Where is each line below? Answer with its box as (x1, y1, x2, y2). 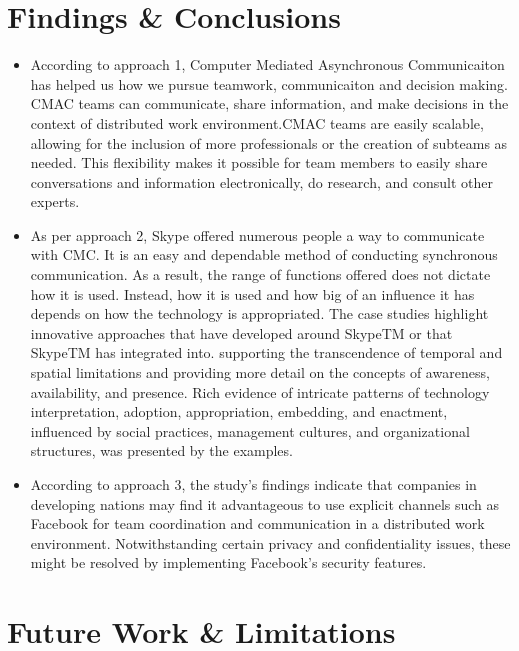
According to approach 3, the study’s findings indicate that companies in (30, 474, 477, 494)
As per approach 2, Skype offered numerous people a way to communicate (30, 224, 485, 245)
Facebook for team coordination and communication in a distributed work (30, 513, 485, 534)
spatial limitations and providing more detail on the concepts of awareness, (30, 362, 490, 383)
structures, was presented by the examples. (30, 440, 293, 461)
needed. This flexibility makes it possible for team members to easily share (30, 152, 488, 173)
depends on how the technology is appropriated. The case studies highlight (30, 303, 489, 324)
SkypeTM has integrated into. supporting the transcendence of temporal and (30, 342, 503, 363)
